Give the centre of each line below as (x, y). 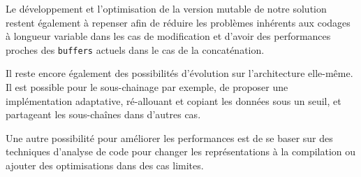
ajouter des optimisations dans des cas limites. (105, 165)
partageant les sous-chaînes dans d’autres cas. (103, 114)
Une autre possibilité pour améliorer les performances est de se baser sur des (169, 137)
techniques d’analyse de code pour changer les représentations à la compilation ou (181, 151)
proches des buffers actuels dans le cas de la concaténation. (135, 49)
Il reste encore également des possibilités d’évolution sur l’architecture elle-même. (179, 73)
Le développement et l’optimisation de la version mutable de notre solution (166, 8)
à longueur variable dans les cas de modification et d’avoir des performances (168, 36)
